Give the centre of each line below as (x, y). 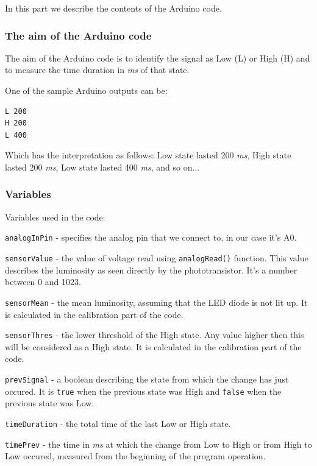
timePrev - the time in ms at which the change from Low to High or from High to (158, 444)
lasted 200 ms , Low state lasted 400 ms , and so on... (102, 167)
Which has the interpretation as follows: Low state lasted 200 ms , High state (148, 155)
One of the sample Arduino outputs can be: (86, 90)
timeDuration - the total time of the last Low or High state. (118, 423)
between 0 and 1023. (43, 282)
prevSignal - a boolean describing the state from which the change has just (147, 379)
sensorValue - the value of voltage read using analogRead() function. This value (157, 258)
